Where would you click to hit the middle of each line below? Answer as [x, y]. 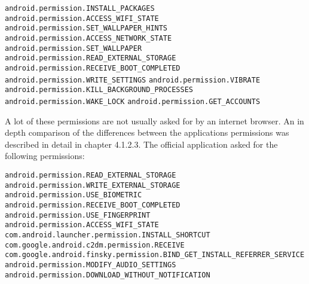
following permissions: [45, 156]
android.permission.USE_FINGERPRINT [78, 215]
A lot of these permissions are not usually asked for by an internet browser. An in [154, 120]
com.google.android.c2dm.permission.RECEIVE [95, 245]
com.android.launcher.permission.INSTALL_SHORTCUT [108, 235]
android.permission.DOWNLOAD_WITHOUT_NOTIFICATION [108, 275]
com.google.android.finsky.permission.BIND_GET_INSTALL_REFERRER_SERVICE [155, 255]
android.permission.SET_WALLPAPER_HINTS [86, 28]
